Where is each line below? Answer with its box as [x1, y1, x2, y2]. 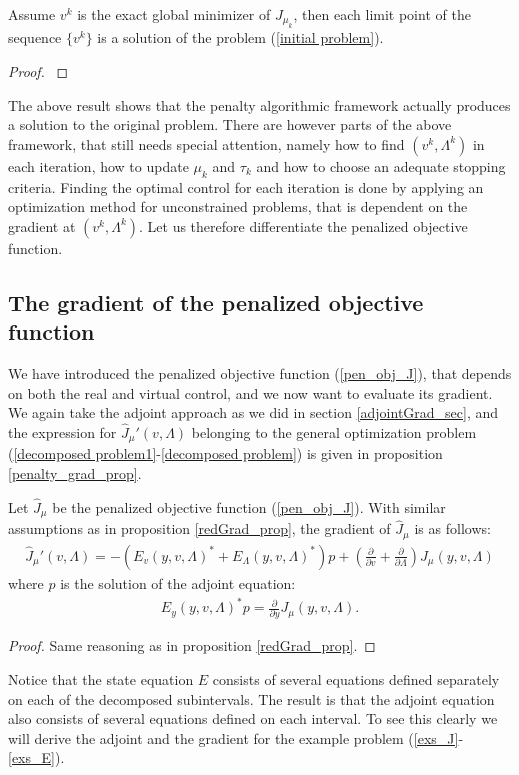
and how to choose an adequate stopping [256, 155, 506, 176]
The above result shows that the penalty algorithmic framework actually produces [8, 94, 511, 115]
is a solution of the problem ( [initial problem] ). [97, 27, 384, 48]
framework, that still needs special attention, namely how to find [8, 133, 405, 154]
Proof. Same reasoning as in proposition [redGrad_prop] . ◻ [8, 635, 376, 656]
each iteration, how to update [8, 155, 189, 176]
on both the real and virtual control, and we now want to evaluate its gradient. [8, 382, 493, 403]
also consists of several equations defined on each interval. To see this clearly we [8, 708, 498, 729]
